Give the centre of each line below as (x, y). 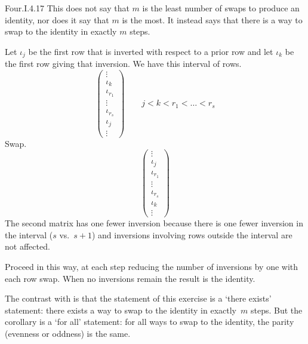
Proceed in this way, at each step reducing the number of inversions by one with (152, 267)
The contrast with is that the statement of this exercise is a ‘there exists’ (138, 298)
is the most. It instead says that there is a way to (212, 19)
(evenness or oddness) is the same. (68, 333)
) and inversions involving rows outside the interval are (192, 234)
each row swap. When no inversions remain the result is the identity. (130, 278)
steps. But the (276, 310)
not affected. (27, 246)
